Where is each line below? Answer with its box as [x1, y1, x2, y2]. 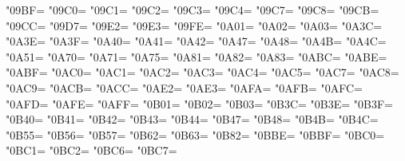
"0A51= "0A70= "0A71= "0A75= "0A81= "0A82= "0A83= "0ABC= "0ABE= [6, 48, 387, 65]
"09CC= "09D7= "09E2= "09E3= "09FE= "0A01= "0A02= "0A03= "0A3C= [6, 17, 383, 33]
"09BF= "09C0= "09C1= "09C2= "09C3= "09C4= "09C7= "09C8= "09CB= [6, 2, 379, 18]
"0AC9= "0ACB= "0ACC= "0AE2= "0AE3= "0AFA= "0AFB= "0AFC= [6, 79, 363, 96]
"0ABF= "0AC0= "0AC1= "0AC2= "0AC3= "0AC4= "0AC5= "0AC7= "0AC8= [6, 64, 399, 80]
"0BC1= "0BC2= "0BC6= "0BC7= [6, 142, 177, 159]
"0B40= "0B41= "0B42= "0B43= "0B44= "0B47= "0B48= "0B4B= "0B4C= [6, 111, 379, 128]
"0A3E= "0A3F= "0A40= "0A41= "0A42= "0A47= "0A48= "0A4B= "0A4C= [6, 33, 387, 49]
